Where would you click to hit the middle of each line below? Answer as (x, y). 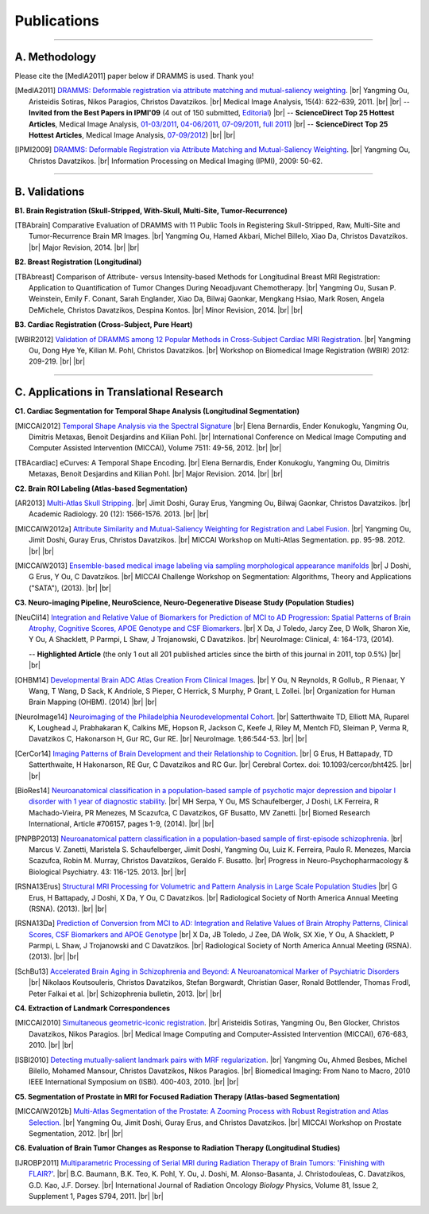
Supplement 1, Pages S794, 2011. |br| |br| (97, 1196)
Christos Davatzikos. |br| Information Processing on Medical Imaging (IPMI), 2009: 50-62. (176, 161)
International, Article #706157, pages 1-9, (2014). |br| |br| (122, 824)
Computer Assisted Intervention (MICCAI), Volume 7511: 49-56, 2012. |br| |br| (155, 448)
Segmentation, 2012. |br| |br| (76, 1133)
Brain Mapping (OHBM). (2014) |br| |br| (93, 702)
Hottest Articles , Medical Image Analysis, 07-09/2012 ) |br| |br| (132, 135)
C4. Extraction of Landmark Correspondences (93, 1008)
